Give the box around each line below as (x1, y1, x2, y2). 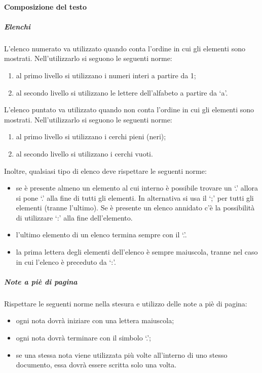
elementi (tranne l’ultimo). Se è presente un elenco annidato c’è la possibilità (16, 202, 255, 213)
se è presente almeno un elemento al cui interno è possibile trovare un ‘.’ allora (16, 182, 258, 193)
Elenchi (4, 21, 31, 32)
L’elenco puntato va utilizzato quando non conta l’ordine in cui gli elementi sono (4, 104, 254, 115)
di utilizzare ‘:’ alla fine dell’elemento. (16, 212, 133, 223)
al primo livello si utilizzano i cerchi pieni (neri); (16, 131, 166, 142)
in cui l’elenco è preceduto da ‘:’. (16, 256, 117, 267)
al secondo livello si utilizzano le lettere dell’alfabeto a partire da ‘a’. (16, 87, 228, 98)
